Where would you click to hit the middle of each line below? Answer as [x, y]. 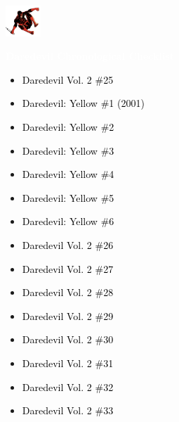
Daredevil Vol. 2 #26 [68, 245]
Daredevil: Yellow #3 [68, 150]
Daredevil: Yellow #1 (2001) [83, 103]
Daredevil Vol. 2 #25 [68, 79]
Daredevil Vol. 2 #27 [68, 268]
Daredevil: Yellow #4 [68, 174]
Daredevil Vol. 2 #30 [68, 339]
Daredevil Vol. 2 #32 [68, 386]
